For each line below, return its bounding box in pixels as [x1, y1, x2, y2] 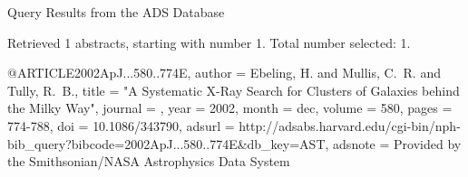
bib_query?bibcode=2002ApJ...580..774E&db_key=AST [7, 134, 326, 153]
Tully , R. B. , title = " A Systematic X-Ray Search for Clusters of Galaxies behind [7, 80, 460, 99]
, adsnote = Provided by [325, 134, 462, 153]
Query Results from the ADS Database [7, 3, 225, 21]
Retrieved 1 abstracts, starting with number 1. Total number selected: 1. [7, 33, 411, 51]
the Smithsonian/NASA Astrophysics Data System [7, 152, 290, 171]
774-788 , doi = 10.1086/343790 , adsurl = [7, 116, 235, 135]
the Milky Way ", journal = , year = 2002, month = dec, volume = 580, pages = [7, 98, 453, 117]
